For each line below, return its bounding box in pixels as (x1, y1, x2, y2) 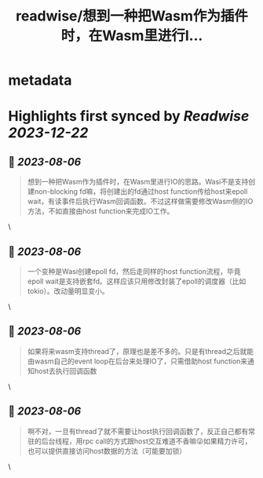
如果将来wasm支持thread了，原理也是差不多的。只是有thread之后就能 (27, 346, 254, 356)
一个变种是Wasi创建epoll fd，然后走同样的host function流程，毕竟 (27, 267, 241, 275)
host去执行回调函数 (34, 366, 97, 375)
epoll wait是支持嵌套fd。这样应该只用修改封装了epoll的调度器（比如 (27, 276, 247, 286)
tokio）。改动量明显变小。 (27, 286, 110, 295)
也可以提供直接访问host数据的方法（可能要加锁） (27, 446, 187, 455)
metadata (8, 71, 72, 89)
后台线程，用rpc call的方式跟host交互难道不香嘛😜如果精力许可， (41, 436, 252, 446)
